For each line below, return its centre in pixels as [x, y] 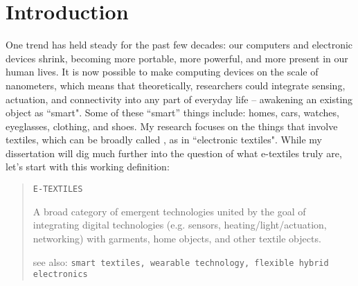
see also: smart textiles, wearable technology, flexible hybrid [181, 261]
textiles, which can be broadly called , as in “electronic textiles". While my [164, 140]
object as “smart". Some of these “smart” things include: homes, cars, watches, [172, 113]
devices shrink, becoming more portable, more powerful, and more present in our [177, 58]
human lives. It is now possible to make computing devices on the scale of [162, 72]
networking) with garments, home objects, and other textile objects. [177, 238]
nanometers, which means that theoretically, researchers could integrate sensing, [176, 85]
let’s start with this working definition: [88, 167]
